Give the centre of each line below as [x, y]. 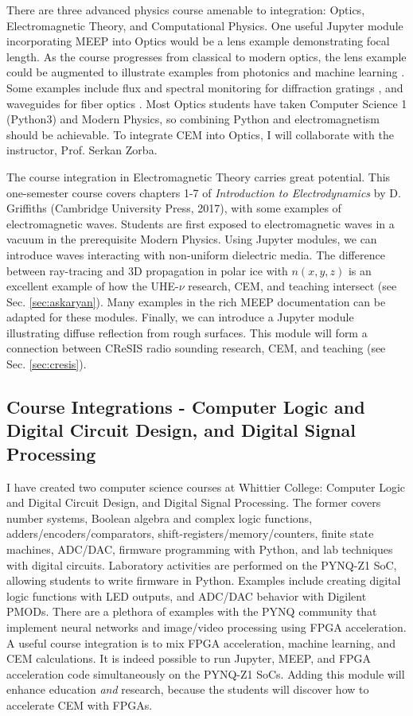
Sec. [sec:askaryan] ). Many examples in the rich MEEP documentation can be [196, 301]
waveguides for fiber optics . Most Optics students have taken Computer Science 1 [207, 103]
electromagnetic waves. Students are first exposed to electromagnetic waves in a [201, 223]
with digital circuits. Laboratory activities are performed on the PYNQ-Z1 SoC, [202, 564]
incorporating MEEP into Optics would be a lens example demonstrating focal [198, 41]
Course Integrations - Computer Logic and [186, 407]
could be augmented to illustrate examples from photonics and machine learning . [206, 72]
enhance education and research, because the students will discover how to [188, 689]
